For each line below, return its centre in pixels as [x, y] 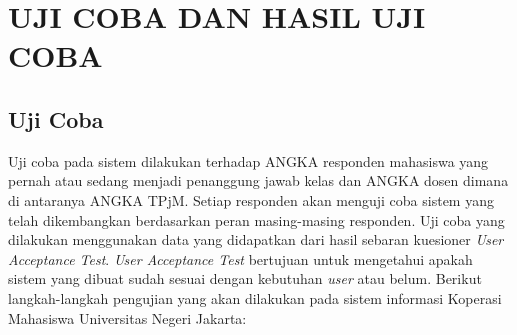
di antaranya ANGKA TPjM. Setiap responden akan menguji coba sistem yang [251, 199]
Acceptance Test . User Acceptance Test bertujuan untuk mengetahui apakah [240, 258]
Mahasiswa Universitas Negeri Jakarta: [127, 317]
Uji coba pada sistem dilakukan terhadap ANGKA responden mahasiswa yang [248, 160]
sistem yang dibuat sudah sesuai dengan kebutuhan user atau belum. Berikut [245, 278]
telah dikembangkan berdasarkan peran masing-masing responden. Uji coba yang [256, 219]
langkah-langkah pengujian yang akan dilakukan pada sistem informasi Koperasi [255, 297]
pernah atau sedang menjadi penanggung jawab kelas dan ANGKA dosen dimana [258, 180]
